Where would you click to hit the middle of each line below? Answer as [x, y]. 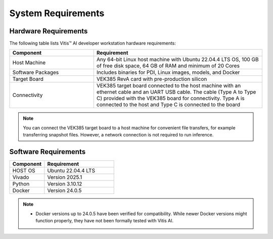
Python [21, 184]
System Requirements [57, 13]
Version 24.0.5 [64, 190]
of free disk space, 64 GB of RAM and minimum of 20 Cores [168, 66]
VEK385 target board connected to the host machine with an [169, 86]
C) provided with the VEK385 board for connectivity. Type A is [170, 99]
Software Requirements [48, 152]
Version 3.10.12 [65, 184]
